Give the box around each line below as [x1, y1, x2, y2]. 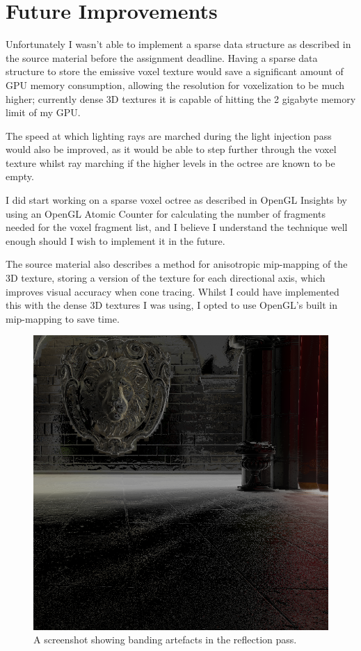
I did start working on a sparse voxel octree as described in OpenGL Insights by [6, 193, 348, 207]
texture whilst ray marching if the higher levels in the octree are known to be [6, 155, 335, 170]
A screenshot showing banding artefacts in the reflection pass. [33, 632, 297, 647]
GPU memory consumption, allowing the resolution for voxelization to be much [6, 77, 345, 92]
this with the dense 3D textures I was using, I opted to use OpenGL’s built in [6, 298, 338, 312]
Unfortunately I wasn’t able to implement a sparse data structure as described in [6, 37, 351, 51]
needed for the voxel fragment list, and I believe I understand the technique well [6, 220, 348, 234]
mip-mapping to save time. [6, 311, 120, 325]
